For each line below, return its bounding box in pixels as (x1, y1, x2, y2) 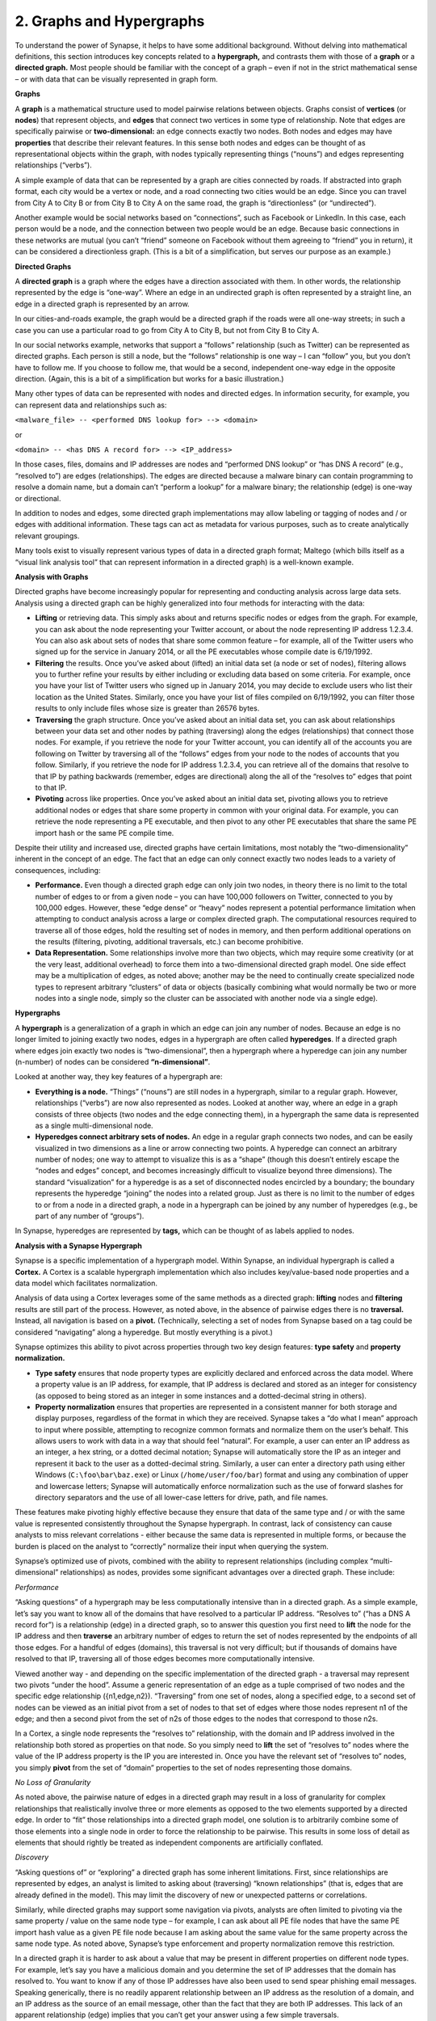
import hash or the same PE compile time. (35, 828, 174, 838)
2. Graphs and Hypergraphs (15, 12, 205, 30)
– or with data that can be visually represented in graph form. (15, 74, 218, 84)
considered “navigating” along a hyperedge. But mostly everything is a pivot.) (15, 1327, 274, 1337)
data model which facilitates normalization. (15, 1278, 157, 1288)
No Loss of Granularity (15, 1778, 91, 1787)
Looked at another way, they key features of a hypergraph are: (15, 1072, 223, 1082)
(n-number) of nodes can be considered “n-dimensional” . (15, 1057, 211, 1066)
